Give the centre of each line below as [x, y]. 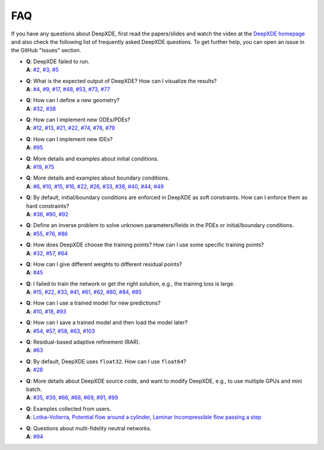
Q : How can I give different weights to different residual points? [104, 264]
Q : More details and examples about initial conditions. [92, 159]
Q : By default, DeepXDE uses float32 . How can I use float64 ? [106, 361]
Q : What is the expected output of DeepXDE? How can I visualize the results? [121, 81]
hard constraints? [48, 206]
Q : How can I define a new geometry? [73, 100]
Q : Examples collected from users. [69, 409]
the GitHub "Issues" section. [46, 50]
